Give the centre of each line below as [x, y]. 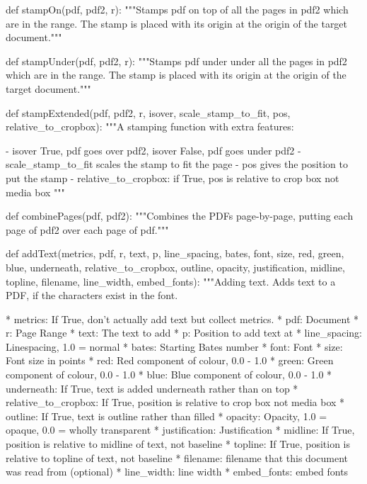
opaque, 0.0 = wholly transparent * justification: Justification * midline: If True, [180, 430]
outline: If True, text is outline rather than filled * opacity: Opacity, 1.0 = [167, 416]
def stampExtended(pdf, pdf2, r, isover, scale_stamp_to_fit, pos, [148, 112]
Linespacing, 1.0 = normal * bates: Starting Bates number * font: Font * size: [174, 346]
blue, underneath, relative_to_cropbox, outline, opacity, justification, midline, [175, 267]
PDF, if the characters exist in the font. [92, 295]
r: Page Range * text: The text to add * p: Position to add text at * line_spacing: [184, 333]
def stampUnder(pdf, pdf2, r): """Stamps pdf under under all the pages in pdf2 [176, 61]
